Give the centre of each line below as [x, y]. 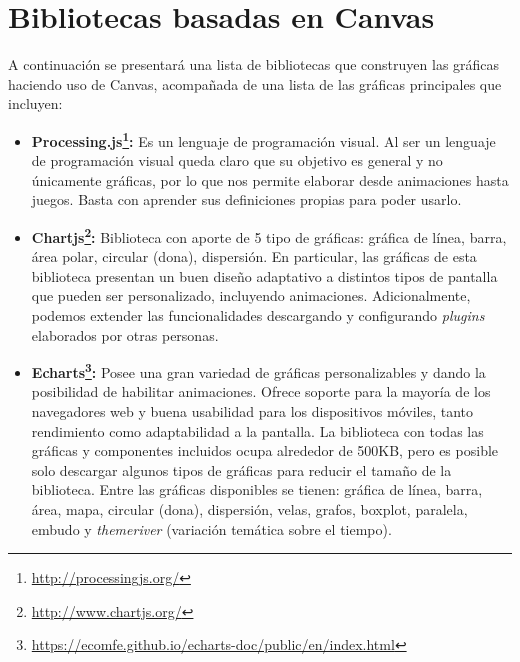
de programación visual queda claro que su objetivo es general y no [237, 160]
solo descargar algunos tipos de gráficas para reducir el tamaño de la [241, 469]
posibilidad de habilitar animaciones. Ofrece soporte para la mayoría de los [261, 391]
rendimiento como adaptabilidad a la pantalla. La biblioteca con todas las [257, 430]
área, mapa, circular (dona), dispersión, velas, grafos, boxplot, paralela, [249, 508]
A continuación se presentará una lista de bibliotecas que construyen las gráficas [254, 64]
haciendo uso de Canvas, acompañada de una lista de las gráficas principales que [255, 83]
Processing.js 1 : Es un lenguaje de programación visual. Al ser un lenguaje [263, 139]
